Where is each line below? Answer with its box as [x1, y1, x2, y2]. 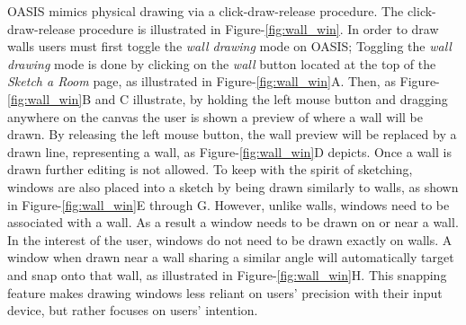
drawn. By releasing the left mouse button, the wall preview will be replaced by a [7, 125, 457, 144]
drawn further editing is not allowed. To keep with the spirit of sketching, [7, 160, 413, 179]
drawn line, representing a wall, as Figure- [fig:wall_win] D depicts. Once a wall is [7, 142, 452, 161]
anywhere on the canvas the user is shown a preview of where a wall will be [7, 107, 424, 126]
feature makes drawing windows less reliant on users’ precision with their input [7, 283, 443, 302]
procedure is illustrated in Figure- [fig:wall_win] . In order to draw [78, 19, 439, 38]
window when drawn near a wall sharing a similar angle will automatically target [7, 248, 454, 267]
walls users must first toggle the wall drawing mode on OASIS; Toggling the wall [7, 37, 452, 56]
